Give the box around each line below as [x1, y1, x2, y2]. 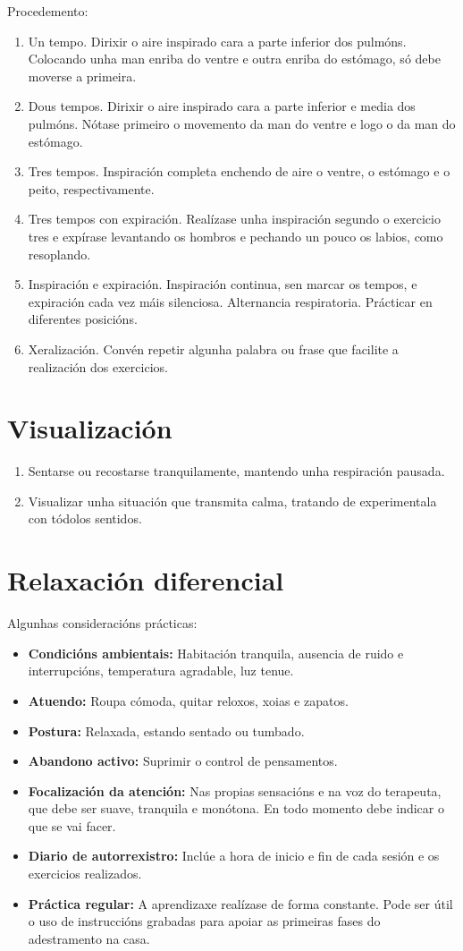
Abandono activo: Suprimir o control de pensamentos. [28, 751, 338, 770]
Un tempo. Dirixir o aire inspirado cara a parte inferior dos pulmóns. [28, 31, 407, 50]
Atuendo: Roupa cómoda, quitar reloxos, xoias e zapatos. [28, 691, 349, 709]
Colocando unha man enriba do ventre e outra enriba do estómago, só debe [28, 49, 441, 68]
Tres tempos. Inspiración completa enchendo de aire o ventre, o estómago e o [28, 162, 450, 181]
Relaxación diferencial [7, 562, 284, 599]
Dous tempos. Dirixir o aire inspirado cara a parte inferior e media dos [28, 97, 416, 115]
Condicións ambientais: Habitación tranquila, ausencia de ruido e [28, 643, 404, 662]
